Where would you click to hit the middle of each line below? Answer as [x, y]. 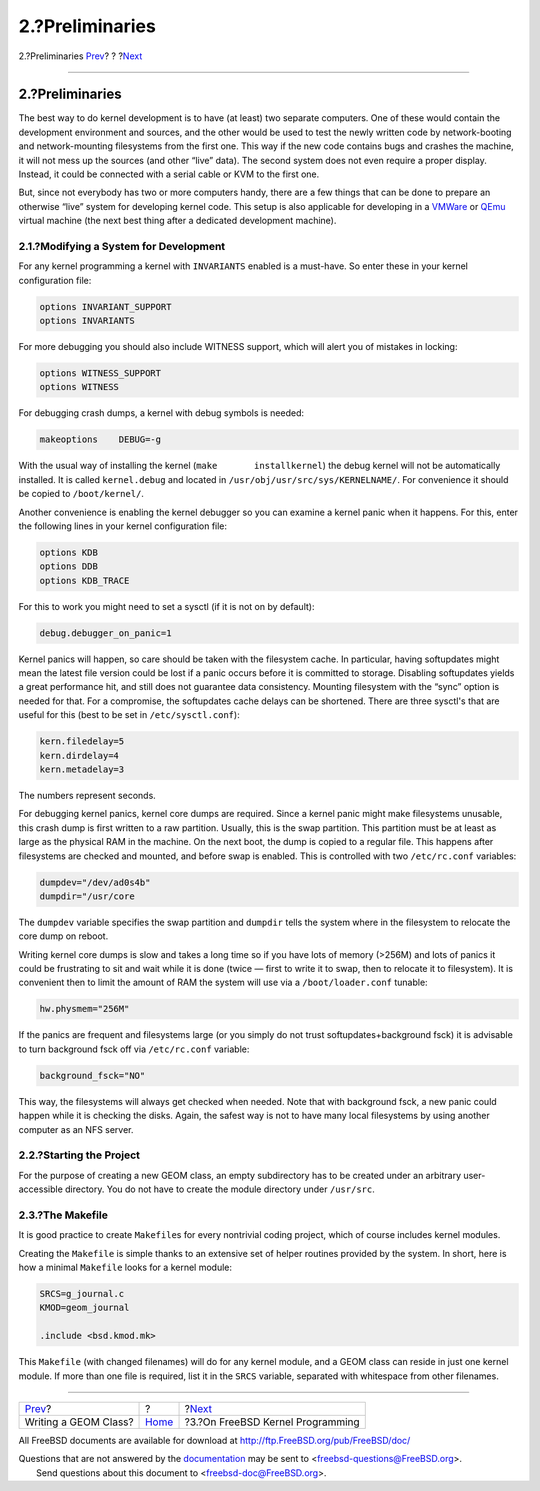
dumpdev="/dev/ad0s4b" [95, 882]
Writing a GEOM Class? [79, 1422]
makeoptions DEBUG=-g [100, 439]
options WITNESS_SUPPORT [100, 373]
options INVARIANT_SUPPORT [105, 306]
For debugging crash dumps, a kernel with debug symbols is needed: [161, 413]
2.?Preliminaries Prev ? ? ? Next [80, 56]
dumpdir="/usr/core [87, 896]
